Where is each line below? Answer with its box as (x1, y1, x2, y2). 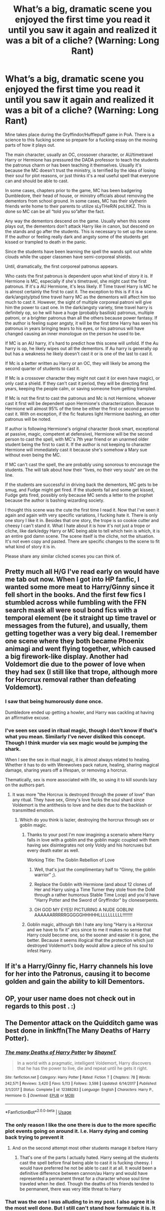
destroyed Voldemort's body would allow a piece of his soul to (27, 942, 153, 948)
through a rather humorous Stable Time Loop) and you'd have (34, 891, 160, 897)
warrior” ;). (34, 872, 56, 878)
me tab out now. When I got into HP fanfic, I (5, 575, 140, 584)
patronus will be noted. (5, 416, 52, 422)
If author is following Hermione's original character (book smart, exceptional (5, 426, 159, 432)
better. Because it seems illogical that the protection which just (27, 937, 154, 943)
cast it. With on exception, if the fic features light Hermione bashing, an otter (5, 411, 160, 417)
